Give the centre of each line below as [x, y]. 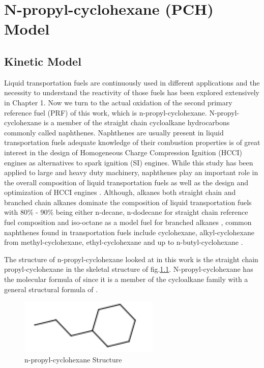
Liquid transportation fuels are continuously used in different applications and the [132, 82]
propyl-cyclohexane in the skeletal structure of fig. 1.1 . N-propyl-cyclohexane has [129, 269]
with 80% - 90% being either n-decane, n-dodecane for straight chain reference [126, 212]
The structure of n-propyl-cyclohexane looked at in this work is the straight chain [131, 259]
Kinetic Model [43, 61]
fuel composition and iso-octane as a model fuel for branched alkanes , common [128, 222]
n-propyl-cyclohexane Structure [73, 359]
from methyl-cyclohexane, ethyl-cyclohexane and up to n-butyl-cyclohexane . [124, 242]
